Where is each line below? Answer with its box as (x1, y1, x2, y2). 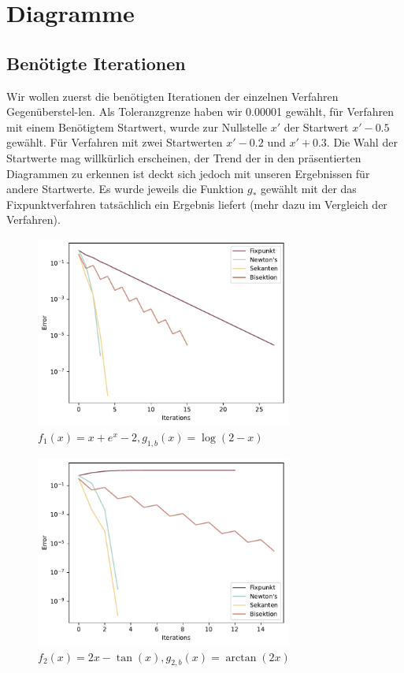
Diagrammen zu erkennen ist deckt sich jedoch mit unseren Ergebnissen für (6, 165, 370, 181)
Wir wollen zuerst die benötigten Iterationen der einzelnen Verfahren (6, 87, 339, 104)
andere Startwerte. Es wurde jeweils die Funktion (6, 180, 244, 197)
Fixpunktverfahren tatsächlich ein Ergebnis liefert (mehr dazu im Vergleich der (6, 195, 387, 212)
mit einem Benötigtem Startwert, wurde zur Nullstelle (6, 118, 267, 135)
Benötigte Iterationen (6, 50, 186, 75)
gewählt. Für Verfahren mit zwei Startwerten (6, 134, 223, 151)
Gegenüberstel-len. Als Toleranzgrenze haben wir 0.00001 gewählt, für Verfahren (6, 103, 395, 120)
